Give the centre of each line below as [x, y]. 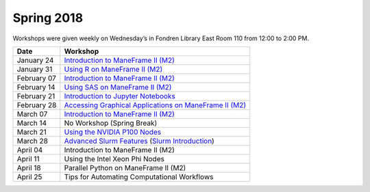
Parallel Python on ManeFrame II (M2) [125, 167]
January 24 [35, 60]
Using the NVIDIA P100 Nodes [112, 132]
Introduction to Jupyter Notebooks [120, 96]
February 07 [36, 78]
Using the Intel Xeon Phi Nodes [114, 159]
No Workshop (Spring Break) [111, 123]
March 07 [32, 114]
